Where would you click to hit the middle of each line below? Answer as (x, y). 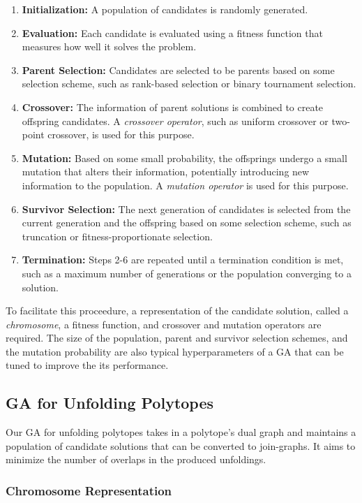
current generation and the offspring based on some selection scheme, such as (187, 223)
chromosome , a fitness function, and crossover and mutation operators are (164, 324)
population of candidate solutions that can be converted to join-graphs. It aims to (181, 445)
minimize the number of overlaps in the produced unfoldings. (136, 459)
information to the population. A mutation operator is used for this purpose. (185, 185)
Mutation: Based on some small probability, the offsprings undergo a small (184, 158)
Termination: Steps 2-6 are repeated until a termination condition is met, (183, 260)
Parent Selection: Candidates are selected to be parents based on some (178, 70)
